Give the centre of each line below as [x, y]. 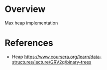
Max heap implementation [31, 23]
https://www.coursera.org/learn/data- [63, 57]
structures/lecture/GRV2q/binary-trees [52, 62]
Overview [25, 9]
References [29, 43]
